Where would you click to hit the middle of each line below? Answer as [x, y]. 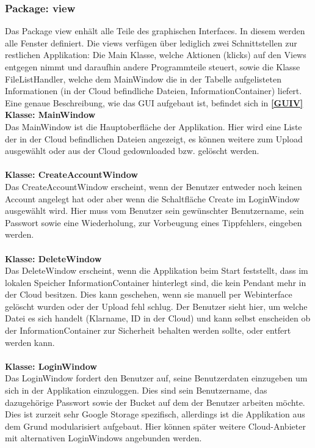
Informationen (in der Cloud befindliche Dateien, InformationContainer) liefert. [154, 91]
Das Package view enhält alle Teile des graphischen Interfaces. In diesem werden [155, 31]
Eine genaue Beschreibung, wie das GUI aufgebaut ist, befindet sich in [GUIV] [154, 102]
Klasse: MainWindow [50, 115]
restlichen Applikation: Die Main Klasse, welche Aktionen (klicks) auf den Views [156, 55]
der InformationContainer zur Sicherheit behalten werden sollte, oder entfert [148, 330]
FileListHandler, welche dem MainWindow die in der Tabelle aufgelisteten [143, 79]
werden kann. [30, 342]
